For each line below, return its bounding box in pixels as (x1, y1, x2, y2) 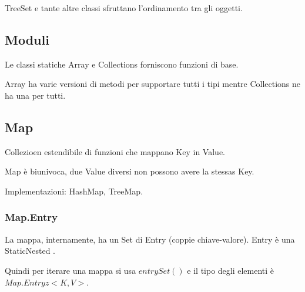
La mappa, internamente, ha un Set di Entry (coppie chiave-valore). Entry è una (5, 233, 295, 245)
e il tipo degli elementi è (187, 264, 274, 276)
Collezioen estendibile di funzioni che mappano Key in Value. (5, 145, 225, 157)
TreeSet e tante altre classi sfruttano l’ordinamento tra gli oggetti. (5, 2, 243, 14)
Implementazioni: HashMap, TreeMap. (5, 184, 143, 197)
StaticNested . (5, 244, 56, 257)
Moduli (5, 30, 49, 48)
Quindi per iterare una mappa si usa (5, 264, 136, 276)
